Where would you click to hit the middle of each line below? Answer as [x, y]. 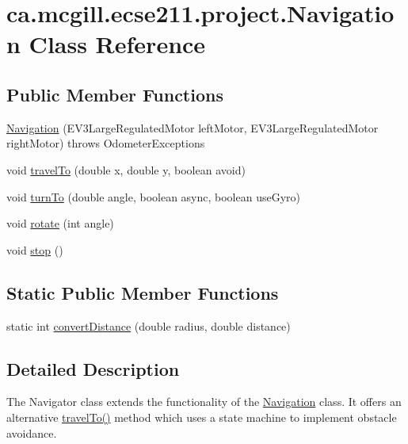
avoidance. [32, 433]
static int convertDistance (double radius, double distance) [149, 325]
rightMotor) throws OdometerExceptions [106, 143]
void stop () [35, 249]
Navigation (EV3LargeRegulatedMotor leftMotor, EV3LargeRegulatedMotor [193, 127]
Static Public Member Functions [143, 292]
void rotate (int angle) [60, 223]
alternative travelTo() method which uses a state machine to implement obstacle [202, 417]
